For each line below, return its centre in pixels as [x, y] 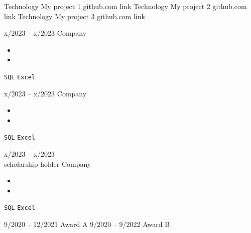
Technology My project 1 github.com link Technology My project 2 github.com [125, 6]
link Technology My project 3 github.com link [75, 16]
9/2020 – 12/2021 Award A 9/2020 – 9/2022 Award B [87, 224]
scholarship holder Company [48, 163]
